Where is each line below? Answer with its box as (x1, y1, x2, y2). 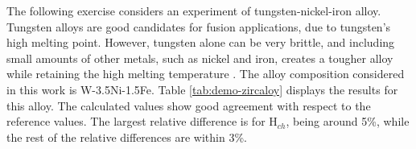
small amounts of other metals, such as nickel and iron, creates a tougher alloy (6, 49, 393, 66)
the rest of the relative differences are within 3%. (6, 128, 247, 145)
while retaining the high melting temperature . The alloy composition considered (6, 65, 405, 82)
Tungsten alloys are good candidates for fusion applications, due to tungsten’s (6, 18, 391, 35)
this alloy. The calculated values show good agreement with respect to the (6, 97, 371, 114)
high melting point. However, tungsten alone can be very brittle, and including (6, 34, 395, 51)
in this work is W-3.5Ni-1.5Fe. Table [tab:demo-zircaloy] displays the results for (6, 81, 398, 97)
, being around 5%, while (286, 113, 410, 130)
